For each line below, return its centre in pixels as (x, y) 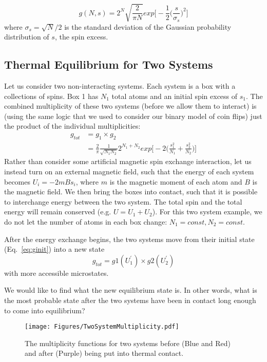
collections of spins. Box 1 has (51, 96)
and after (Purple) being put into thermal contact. (104, 353)
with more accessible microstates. (56, 273)
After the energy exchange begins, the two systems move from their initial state (129, 239)
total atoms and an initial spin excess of (175, 96)
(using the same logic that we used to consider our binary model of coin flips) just (133, 116)
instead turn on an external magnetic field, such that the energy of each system (129, 172)
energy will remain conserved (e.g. (58, 212)
